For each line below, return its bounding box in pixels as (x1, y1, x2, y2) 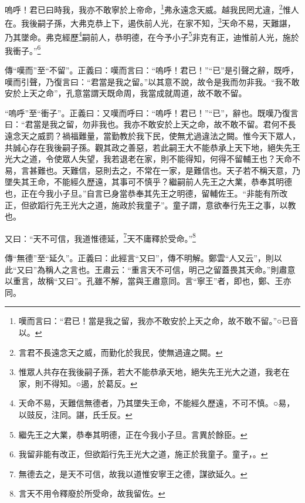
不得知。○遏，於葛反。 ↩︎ (43, 377, 137, 389)
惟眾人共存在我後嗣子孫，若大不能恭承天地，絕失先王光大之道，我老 (18, 366, 282, 378)
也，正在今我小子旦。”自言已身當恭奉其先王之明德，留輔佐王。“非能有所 (5, 187, 280, 199)
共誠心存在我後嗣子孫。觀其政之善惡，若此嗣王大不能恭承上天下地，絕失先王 (5, 141, 300, 153)
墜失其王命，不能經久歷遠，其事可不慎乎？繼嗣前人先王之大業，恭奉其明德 (5, 175, 292, 188)
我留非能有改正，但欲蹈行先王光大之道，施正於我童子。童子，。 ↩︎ (18, 448, 268, 460)
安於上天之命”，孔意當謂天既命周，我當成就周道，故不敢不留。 (5, 87, 247, 99)
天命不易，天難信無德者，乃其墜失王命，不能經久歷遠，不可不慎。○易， (18, 397, 295, 409)
